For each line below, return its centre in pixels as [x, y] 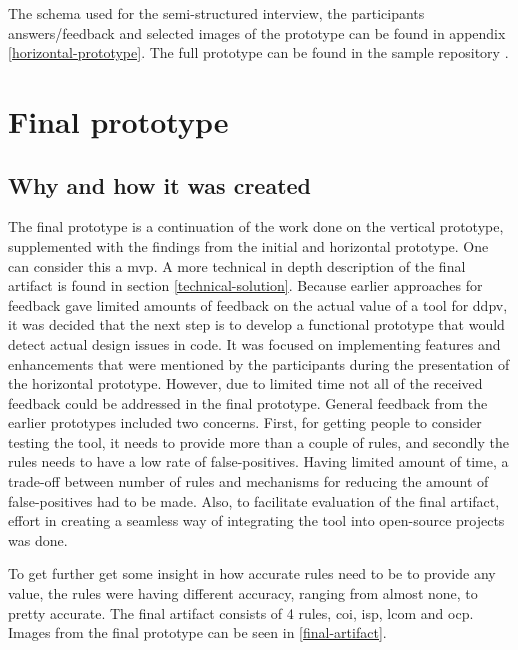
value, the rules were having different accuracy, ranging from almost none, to [243, 593]
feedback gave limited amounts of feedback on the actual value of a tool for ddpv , [258, 304]
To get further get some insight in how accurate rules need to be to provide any [252, 573]
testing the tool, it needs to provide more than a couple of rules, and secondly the [258, 441]
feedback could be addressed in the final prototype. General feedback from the [248, 402]
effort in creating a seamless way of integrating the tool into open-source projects [256, 520]
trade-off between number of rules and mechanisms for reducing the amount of [248, 481]
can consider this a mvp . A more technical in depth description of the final [237, 265]
